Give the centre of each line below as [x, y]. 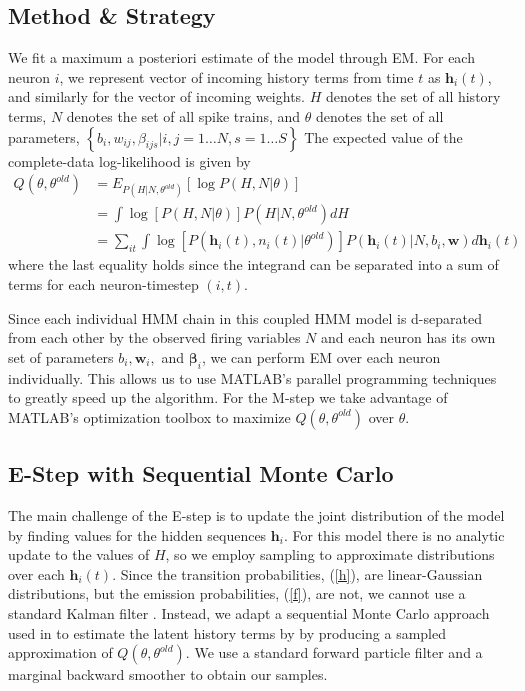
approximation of [60, 652]
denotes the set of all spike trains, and [183, 115]
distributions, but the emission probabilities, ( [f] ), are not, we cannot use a [237, 593]
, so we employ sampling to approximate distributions [330, 554]
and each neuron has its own [408, 337]
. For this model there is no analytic [394, 534]
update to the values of [79, 554]
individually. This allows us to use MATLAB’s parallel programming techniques [252, 377]
